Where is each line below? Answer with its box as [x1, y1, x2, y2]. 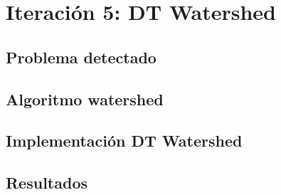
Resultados [6, 172, 88, 194]
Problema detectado [6, 46, 157, 68]
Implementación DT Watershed [6, 130, 243, 152]
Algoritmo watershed [6, 88, 164, 110]
